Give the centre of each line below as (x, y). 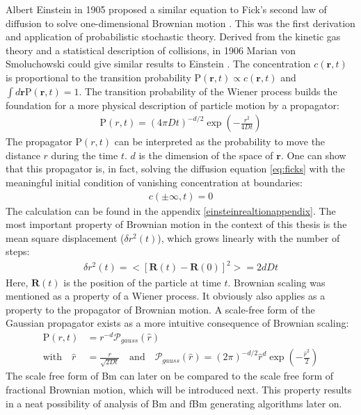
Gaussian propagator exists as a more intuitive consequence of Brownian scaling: (177, 323)
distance (23, 155)
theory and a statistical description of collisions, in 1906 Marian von (151, 50)
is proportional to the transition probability (98, 77)
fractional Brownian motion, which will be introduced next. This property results (179, 390)
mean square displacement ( (65, 237)
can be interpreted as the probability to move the (220, 141)
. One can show (313, 155)
